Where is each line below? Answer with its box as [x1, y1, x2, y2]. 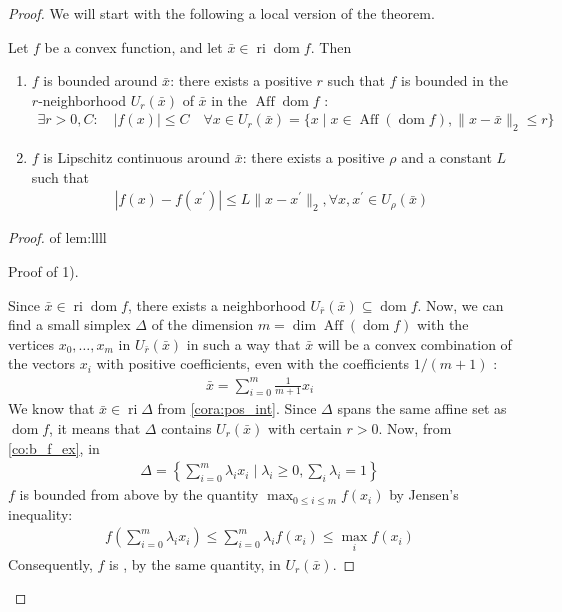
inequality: [8, 503, 73, 524]
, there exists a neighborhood [127, 294, 306, 315]
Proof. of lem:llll [8, 227, 107, 248]
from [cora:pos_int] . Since [157, 398, 317, 419]
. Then [310, 36, 352, 57]
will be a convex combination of [317, 333, 512, 354]
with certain [267, 417, 342, 438]
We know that [8, 398, 95, 419]
